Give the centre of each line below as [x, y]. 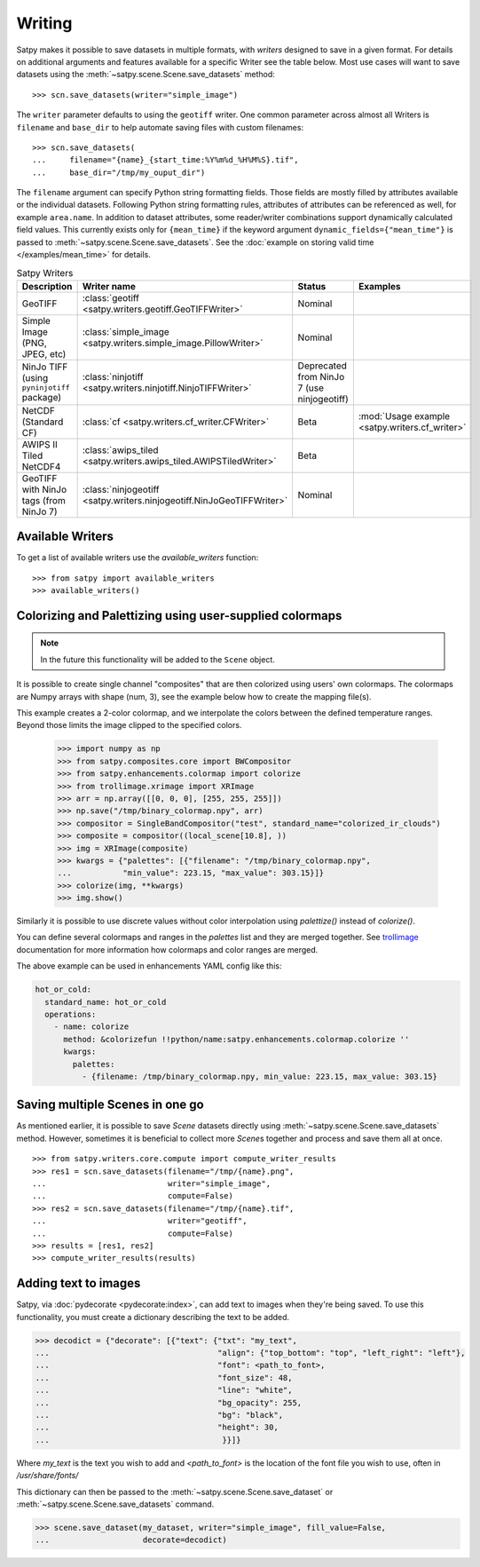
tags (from [43, 500]
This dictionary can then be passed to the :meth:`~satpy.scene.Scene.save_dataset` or [175, 1492]
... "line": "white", [164, 1390]
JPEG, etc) [44, 353]
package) [42, 398]
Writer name [109, 286]
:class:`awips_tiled [120, 450]
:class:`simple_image [126, 331]
